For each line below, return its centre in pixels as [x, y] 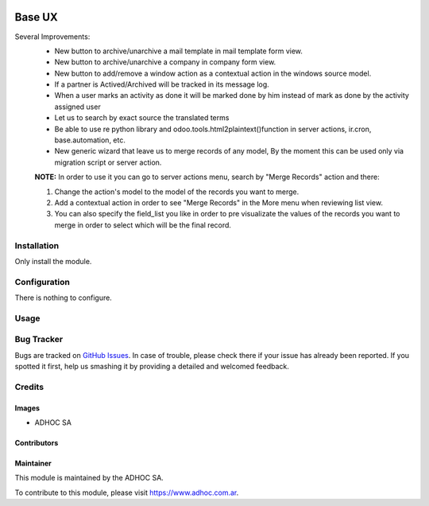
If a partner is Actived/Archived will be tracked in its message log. [162, 84]
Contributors [37, 443]
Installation [37, 245]
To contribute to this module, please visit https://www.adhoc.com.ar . [127, 492]
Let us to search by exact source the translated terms [142, 118]
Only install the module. [53, 261]
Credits [29, 387]
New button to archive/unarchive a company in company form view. [165, 62]
